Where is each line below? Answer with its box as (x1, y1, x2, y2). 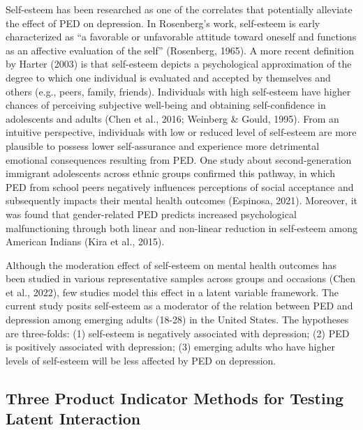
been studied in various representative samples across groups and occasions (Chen (6, 271, 356, 286)
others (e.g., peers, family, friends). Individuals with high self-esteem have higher (6, 84, 351, 98)
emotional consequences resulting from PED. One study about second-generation (6, 152, 352, 167)
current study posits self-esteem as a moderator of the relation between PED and (6, 298, 353, 313)
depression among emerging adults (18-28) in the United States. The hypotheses (6, 312, 349, 327)
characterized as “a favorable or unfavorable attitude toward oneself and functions (6, 29, 357, 44)
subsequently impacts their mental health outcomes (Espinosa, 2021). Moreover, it (6, 193, 357, 208)
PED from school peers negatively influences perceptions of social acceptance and (6, 179, 354, 194)
